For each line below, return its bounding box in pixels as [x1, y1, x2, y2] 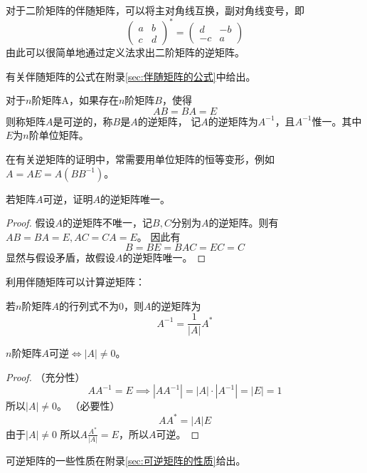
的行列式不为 [58, 298, 119, 313]
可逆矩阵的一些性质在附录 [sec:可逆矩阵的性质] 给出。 [6, 452, 246, 467]
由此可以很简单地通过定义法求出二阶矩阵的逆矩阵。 [6, 45, 245, 60]
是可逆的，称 [53, 113, 113, 128]
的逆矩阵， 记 [137, 113, 201, 128]
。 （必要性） [56, 398, 120, 413]
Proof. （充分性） [6, 369, 85, 384]
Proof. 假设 [6, 215, 55, 230]
